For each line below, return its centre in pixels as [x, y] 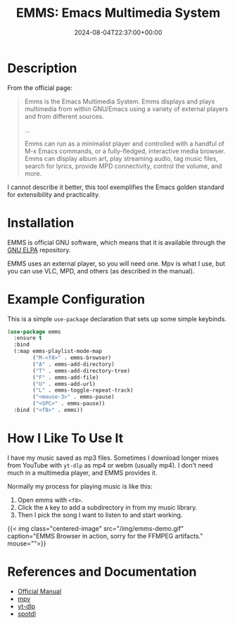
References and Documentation [102, 572]
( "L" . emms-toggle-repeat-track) [83, 391]
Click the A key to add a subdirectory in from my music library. [107, 507]
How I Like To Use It [65, 438]
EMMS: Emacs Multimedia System [118, 13]
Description [42, 68]
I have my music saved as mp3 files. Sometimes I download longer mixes [113, 458]
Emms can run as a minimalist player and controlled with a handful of [125, 143]
